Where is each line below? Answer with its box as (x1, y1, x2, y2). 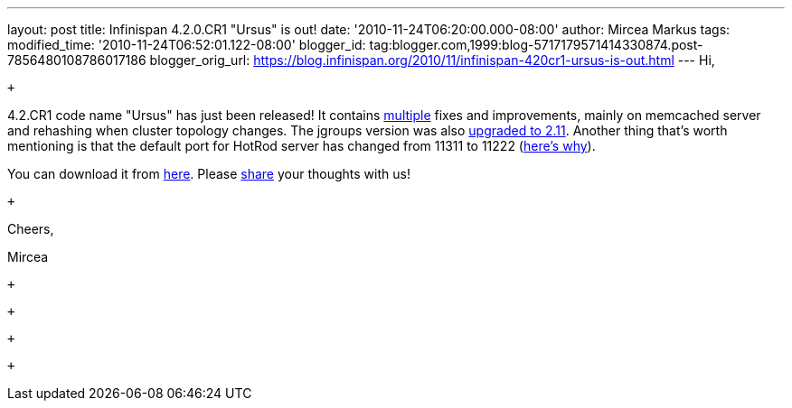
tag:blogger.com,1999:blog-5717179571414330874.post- (369, 37, 703, 52)
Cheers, (7, 221, 54, 236)
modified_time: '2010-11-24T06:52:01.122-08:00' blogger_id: (7, 37, 366, 52)
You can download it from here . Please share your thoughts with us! (7, 166, 410, 181)
